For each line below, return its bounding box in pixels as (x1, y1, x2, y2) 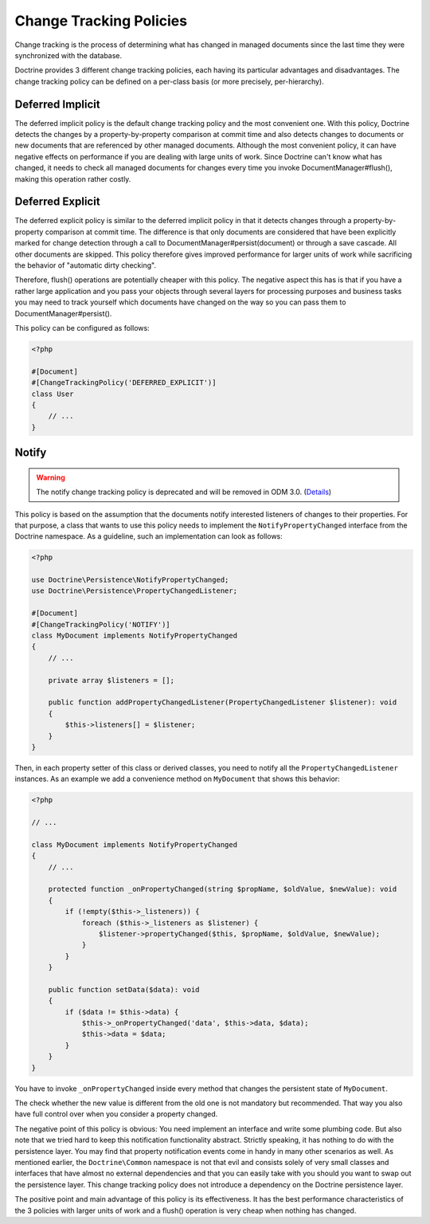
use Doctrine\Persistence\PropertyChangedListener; (31, 586, 238, 595)
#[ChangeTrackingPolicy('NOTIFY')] (31, 620, 170, 629)
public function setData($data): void (48, 985, 200, 994)
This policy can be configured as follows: (14, 324, 150, 332)
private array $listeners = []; (48, 676, 175, 685)
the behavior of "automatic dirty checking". (14, 261, 157, 270)
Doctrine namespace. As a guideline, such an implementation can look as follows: (14, 532, 283, 541)
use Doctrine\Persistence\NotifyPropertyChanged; (31, 575, 229, 585)
